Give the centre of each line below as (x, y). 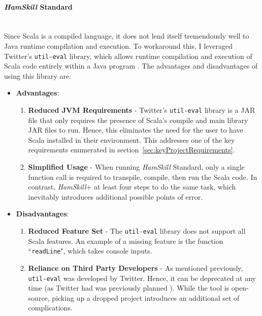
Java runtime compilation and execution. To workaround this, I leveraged (119, 45)
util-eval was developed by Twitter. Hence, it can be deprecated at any (142, 278)
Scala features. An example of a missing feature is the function (126, 241)
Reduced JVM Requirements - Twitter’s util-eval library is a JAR (142, 110)
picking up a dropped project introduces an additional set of (146, 297)
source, (39, 297)
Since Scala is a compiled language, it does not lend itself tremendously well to (127, 36)
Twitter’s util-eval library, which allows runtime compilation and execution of (128, 56)
